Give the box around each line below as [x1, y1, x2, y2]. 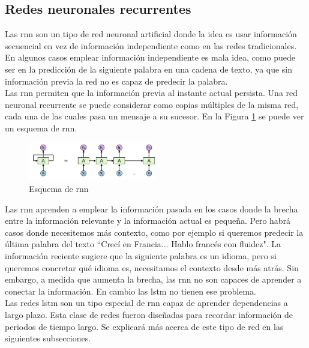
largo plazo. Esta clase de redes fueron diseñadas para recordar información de [5, 308, 293, 321]
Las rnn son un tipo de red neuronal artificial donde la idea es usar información [5, 28, 297, 40]
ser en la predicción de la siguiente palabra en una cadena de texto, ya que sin [5, 62, 293, 75]
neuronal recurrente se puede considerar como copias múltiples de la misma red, [5, 98, 299, 110]
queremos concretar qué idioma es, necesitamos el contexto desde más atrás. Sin [5, 261, 299, 274]
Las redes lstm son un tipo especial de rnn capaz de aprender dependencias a [5, 296, 288, 309]
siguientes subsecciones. [5, 332, 91, 344]
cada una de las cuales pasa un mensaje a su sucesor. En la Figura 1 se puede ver [5, 110, 304, 122]
